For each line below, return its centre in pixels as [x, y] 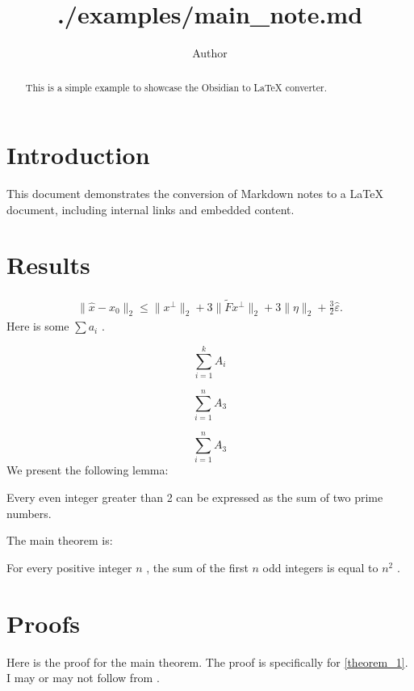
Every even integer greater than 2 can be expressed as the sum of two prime [195, 497]
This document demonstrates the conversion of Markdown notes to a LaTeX [195, 194]
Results [48, 265]
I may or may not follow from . [83, 678]
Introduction [78, 155]
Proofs [43, 623]
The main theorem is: [60, 540]
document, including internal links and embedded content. [151, 209]
